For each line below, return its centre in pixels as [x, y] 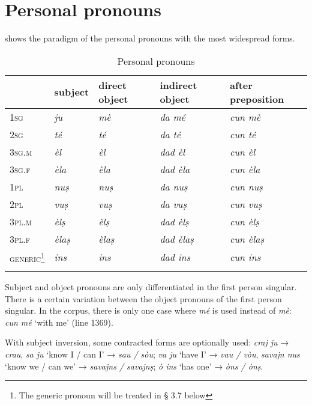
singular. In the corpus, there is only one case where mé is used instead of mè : [148, 310]
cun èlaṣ [247, 239]
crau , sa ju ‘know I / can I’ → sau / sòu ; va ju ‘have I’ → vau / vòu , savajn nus [152, 354]
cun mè [245, 117]
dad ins [175, 257]
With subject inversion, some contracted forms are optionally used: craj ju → [147, 342]
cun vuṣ [246, 204]
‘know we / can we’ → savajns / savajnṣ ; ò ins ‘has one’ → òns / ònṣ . [134, 366]
